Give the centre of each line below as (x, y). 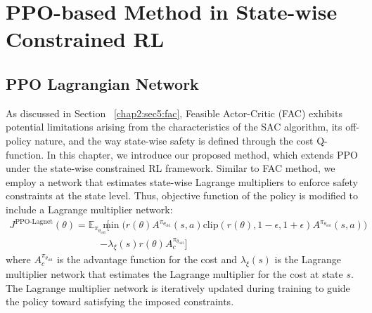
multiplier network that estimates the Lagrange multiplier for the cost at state (174, 274)
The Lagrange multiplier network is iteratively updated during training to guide (178, 287)
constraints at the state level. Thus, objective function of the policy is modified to (182, 195)
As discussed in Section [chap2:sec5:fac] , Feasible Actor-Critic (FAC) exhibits (174, 113)
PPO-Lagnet (34, 221)
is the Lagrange (308, 259)
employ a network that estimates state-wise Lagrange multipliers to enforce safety (182, 181)
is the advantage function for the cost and (147, 259)
